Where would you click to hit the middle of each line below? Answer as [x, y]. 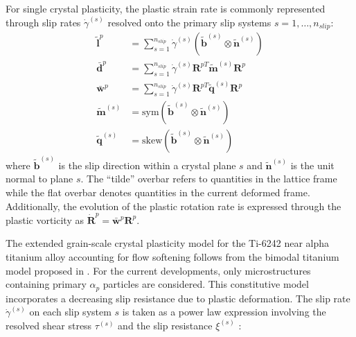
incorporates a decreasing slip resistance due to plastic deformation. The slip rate [178, 298]
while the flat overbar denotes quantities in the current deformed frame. [158, 192]
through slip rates [43, 22]
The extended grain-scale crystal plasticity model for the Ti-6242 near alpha [168, 243]
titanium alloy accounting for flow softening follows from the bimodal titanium [172, 257]
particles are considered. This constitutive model [206, 284]
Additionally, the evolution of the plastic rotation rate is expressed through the [173, 206]
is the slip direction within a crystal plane [147, 165]
